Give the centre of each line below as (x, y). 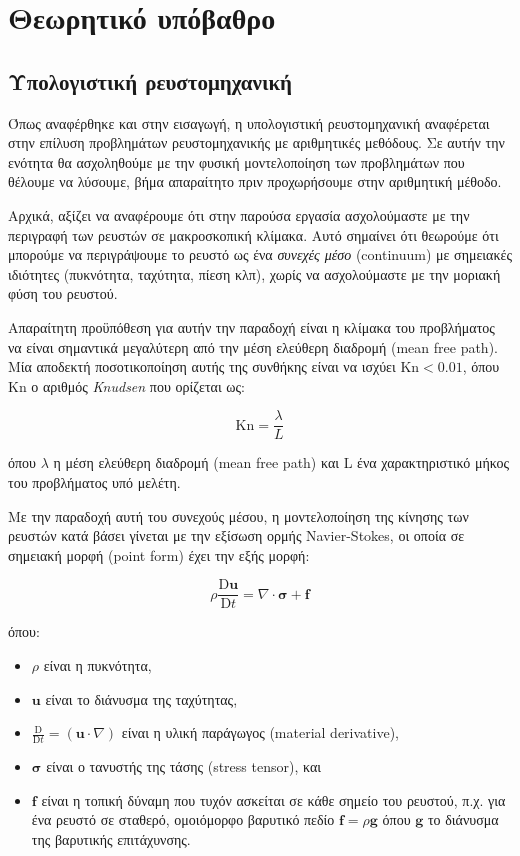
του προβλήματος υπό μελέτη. (94, 481)
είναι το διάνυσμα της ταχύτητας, (141, 698)
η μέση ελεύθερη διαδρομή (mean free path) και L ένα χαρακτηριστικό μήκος (281, 462)
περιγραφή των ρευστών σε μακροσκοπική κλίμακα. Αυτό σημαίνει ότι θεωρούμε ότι (253, 234)
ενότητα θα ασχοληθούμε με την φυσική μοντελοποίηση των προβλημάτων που (236, 161)
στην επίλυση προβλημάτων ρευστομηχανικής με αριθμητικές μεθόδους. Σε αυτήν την (256, 142)
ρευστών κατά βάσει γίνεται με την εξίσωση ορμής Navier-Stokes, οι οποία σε (236, 535)
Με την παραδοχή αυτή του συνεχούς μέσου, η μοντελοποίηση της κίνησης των (238, 515)
